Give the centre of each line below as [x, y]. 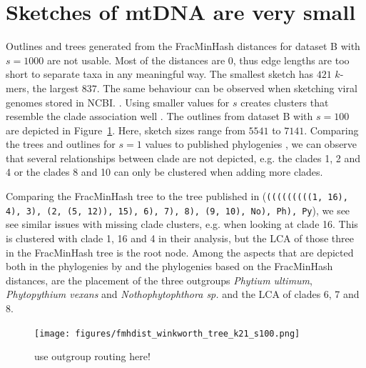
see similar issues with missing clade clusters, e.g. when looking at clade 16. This [182, 224]
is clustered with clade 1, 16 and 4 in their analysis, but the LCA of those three [180, 238]
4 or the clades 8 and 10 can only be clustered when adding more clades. [164, 172]
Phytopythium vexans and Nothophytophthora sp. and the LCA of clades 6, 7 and [183, 294]
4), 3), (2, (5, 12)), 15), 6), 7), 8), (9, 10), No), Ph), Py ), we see [178, 210]
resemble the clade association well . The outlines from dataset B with [159, 116]
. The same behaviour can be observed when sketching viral [227, 88]
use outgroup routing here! [92, 356]
